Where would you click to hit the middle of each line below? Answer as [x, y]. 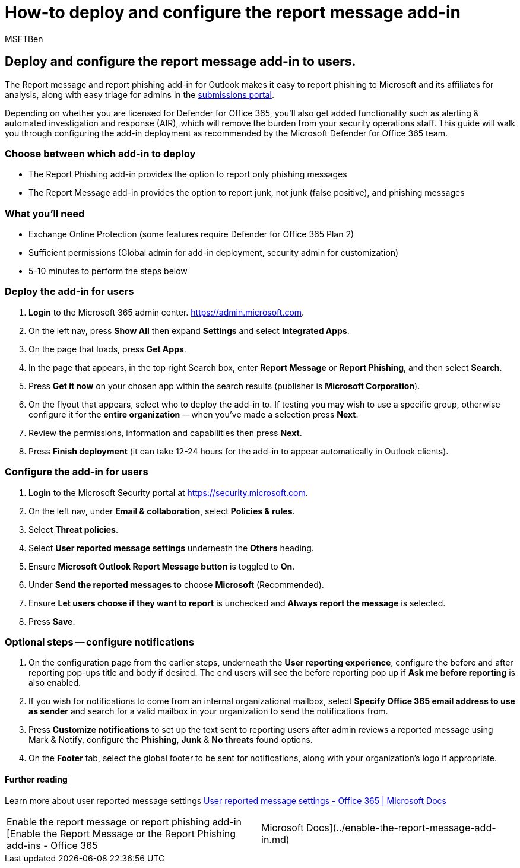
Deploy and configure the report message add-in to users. [180, 62]
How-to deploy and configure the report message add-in [233, 12]
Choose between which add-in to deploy [100, 153]
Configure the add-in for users [77, 472]
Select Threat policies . [73, 529]
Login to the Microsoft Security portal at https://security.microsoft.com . [168, 492]
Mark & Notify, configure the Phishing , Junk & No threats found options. [171, 740]
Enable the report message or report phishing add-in [124, 821]
